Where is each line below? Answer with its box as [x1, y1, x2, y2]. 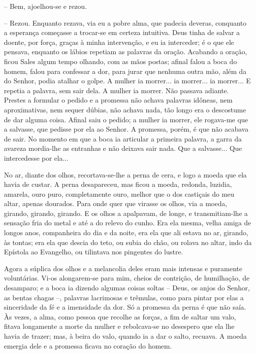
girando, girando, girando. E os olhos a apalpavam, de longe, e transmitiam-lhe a [4, 208, 248, 218]
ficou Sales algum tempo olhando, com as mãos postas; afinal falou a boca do [4, 56, 237, 66]
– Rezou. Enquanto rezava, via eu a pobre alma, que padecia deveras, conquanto [4, 17, 247, 28]
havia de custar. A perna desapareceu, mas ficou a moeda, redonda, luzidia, [4, 179, 232, 189]
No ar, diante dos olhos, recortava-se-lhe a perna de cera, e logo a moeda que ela [4, 169, 247, 179]
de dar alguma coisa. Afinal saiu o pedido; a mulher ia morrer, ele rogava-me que [4, 114, 248, 124]
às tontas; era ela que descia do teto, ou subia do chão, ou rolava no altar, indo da [4, 237, 252, 247]
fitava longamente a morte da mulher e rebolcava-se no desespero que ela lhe [4, 321, 235, 331]
